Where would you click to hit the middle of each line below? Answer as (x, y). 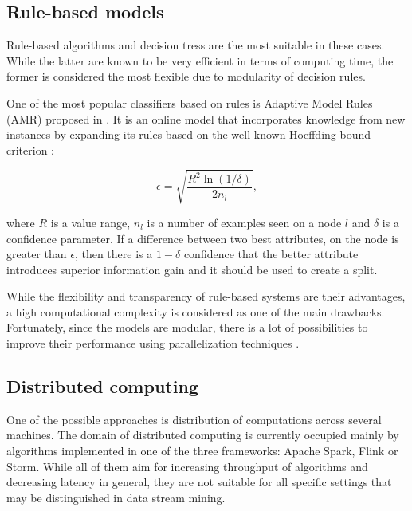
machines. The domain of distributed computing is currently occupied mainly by (203, 435)
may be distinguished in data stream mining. (116, 497)
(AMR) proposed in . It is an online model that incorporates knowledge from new (206, 118)
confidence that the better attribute (271, 254)
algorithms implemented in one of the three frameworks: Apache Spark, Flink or (202, 451)
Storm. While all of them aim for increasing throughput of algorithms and (187, 466)
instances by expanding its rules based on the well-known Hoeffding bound (189, 134)
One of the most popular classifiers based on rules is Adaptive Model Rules (190, 102)
